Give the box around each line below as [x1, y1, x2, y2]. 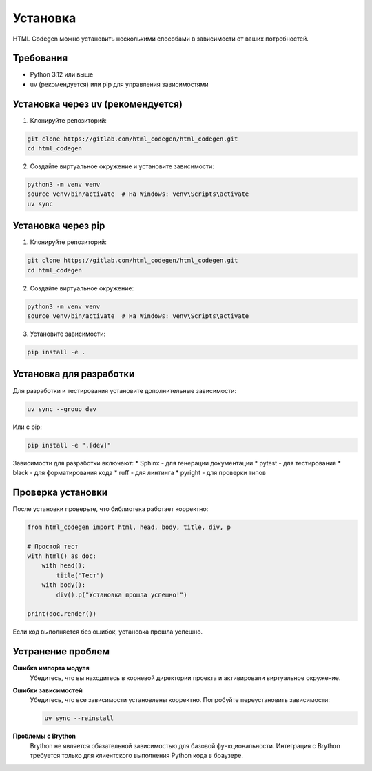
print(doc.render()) [27, 610, 96, 618]
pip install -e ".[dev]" [27, 441, 112, 449]
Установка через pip [12, 220, 105, 232]
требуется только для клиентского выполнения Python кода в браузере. [30, 752, 244, 760]
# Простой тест [27, 542, 79, 550]
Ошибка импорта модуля [12, 664, 90, 672]
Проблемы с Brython [12, 732, 76, 741]
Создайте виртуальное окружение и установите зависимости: [30, 162, 215, 170]
